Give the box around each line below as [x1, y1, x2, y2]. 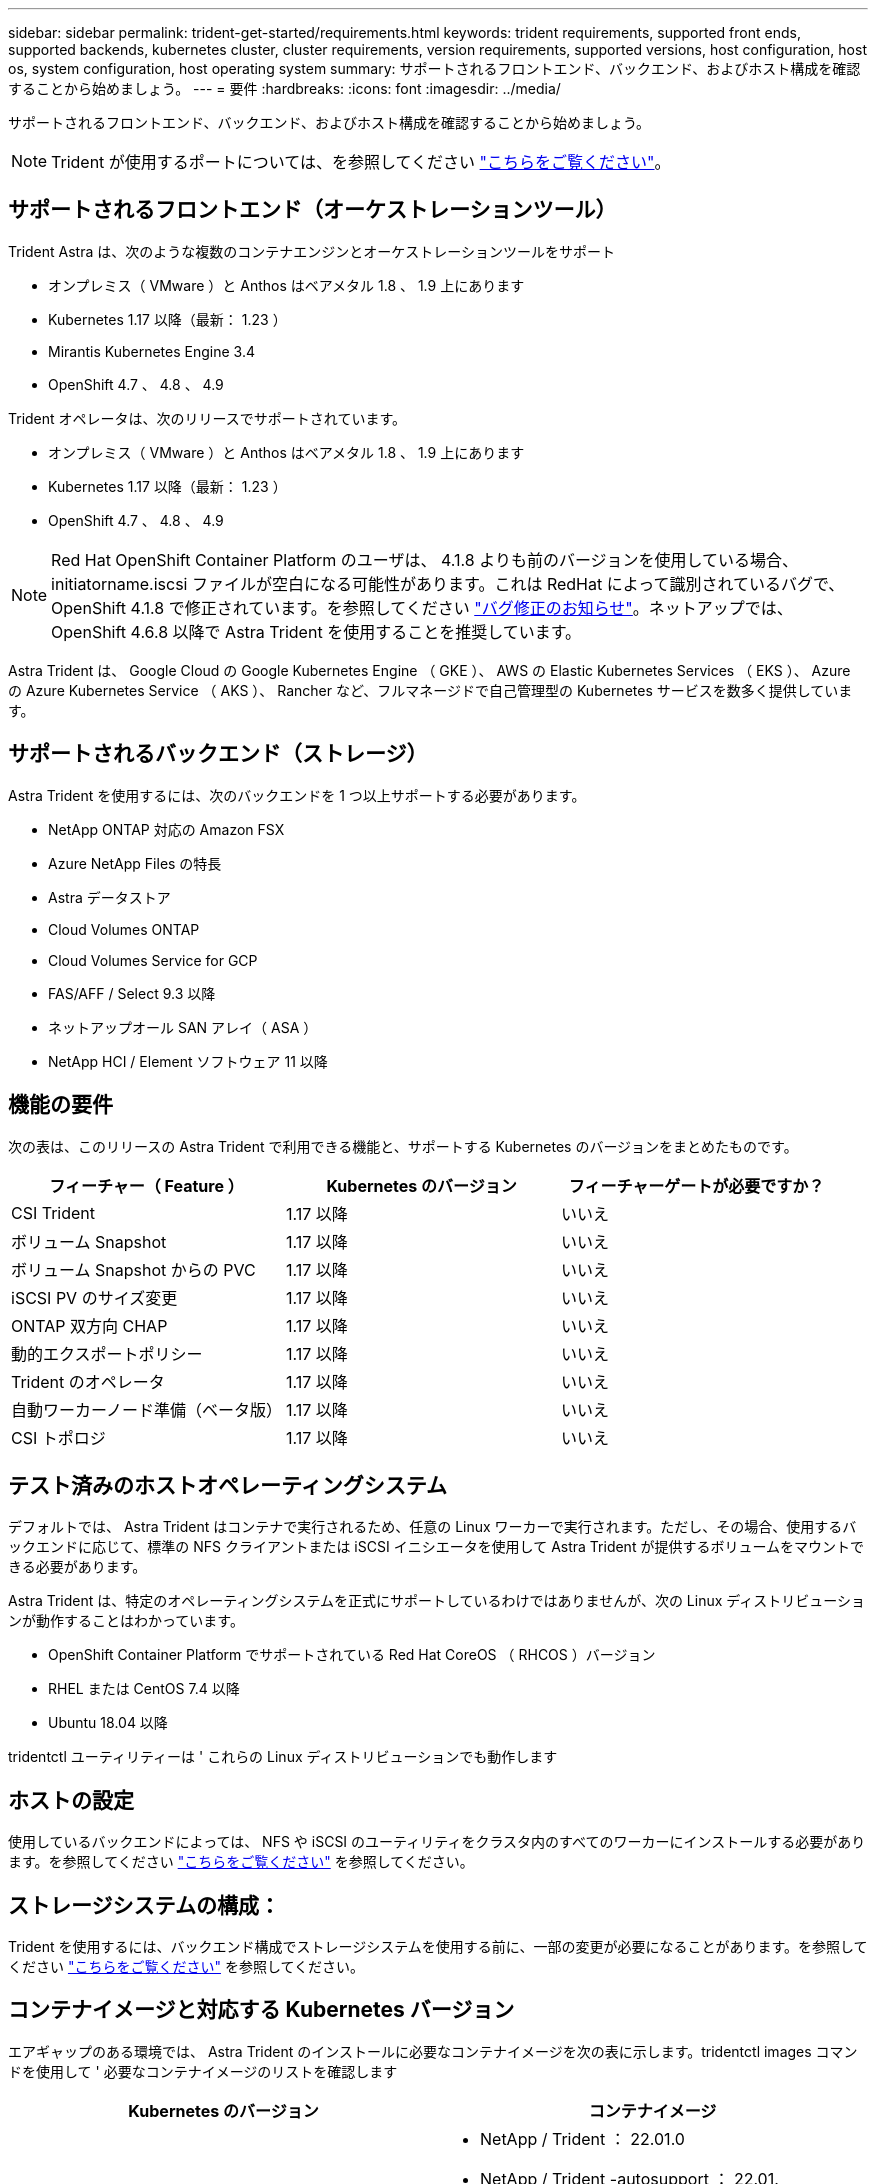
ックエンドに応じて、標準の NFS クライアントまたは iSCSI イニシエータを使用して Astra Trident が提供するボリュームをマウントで [8, 1538, 864, 1556]
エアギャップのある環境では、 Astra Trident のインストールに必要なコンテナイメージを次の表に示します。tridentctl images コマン [8, 2042, 858, 2060]
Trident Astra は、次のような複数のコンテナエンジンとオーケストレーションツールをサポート [8, 242, 615, 260]
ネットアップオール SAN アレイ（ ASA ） [48, 1018, 318, 1036]
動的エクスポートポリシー [11, 1343, 203, 1364]
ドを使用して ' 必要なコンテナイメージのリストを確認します [8, 2062, 398, 2080]
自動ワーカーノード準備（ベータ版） [11, 1399, 283, 1420]
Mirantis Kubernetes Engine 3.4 [48, 342, 255, 360]
